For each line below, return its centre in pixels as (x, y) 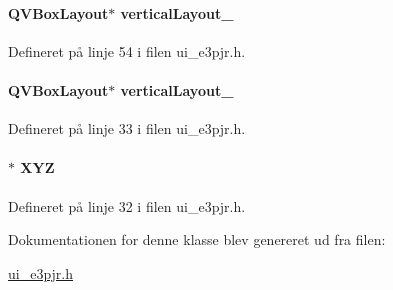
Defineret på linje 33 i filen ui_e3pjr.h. (127, 128)
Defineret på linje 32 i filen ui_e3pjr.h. (127, 205)
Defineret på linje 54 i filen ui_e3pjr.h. (127, 50)
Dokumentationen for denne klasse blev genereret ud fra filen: (197, 239)
